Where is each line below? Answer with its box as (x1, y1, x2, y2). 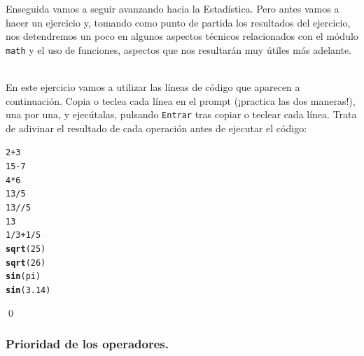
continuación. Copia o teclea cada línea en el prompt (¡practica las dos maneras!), (6, 93, 356, 108)
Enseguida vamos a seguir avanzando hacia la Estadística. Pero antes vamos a (6, 1, 339, 15)
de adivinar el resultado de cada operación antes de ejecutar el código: (6, 120, 307, 135)
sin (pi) (6, 271, 41, 282)
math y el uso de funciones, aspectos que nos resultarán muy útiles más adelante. (6, 42, 352, 57)
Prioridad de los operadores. (6, 335, 169, 353)
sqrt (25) (6, 244, 46, 255)
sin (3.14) (6, 285, 51, 296)
